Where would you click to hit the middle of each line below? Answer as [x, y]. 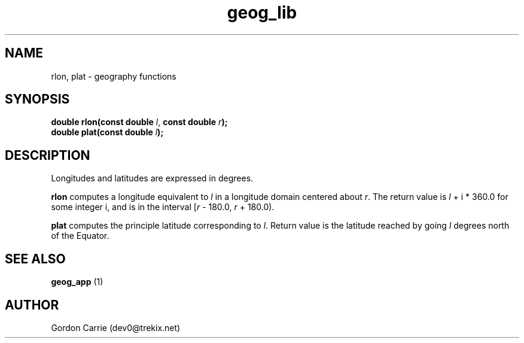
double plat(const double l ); [107, 132]
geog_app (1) [77, 282]
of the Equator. [80, 236]
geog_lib [262, 13]
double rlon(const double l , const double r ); [139, 122]
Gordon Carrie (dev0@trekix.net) [116, 327]
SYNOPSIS [37, 99]
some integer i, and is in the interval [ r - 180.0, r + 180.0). [163, 207]
